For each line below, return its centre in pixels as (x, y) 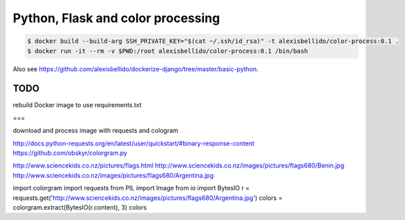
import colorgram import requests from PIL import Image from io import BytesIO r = (131, 188)
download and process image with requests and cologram (96, 131)
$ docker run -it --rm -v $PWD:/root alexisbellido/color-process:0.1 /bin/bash (168, 51)
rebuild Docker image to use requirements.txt (77, 105)
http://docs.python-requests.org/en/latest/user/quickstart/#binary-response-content (134, 143)
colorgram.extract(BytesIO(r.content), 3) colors (80, 207)
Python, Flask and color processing (116, 18)
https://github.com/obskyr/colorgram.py (70, 153)
